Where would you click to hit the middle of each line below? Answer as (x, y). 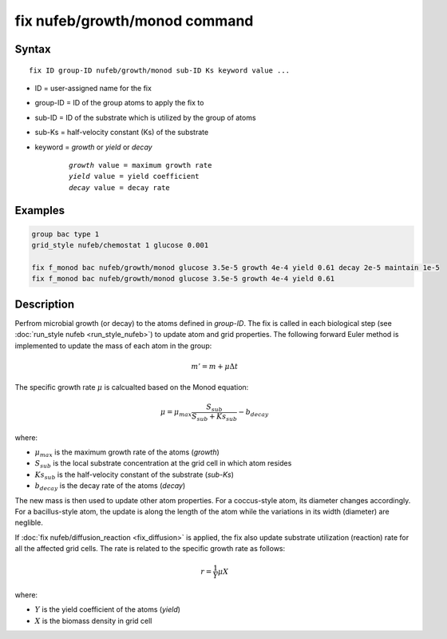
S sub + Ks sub (215, 417)
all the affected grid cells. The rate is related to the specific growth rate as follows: (150, 549)
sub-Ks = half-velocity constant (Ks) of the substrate (122, 133)
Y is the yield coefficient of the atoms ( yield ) (108, 609)
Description (45, 304)
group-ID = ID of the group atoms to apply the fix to (119, 103)
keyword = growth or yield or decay (93, 147)
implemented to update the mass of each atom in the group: (113, 345)
